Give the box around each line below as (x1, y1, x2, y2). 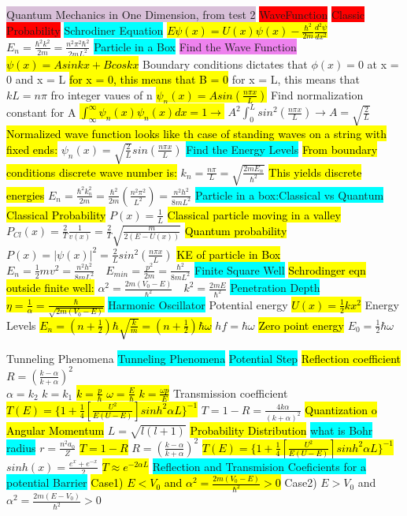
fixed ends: (6, 140, 58, 157)
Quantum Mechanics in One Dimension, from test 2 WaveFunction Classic (6, 6, 365, 22)
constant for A (6, 103, 76, 120)
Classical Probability (6, 206, 106, 222)
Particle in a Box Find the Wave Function (94, 38, 297, 54)
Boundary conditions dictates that (142, 55, 308, 72)
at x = (367, 55, 399, 72)
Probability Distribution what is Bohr (190, 421, 373, 438)
